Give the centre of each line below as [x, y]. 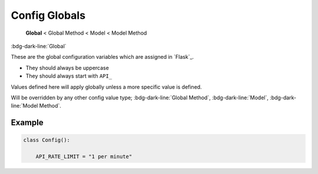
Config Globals [48, 15]
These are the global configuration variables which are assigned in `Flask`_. [102, 57]
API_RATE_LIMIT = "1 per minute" [84, 157]
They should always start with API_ [69, 76]
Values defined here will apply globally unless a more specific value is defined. [107, 87]
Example [27, 123]
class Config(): [47, 140]
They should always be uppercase [67, 68]
